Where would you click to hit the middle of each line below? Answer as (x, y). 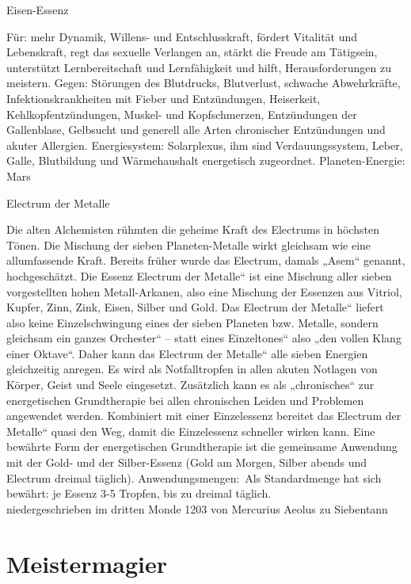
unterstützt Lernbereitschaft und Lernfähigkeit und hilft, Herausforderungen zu (199, 67)
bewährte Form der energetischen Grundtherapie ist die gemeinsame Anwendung (202, 447)
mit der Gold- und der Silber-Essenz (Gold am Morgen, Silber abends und (187, 462)
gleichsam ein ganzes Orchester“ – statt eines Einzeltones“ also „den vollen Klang (204, 338)
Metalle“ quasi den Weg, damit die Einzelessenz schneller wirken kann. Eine (191, 431)
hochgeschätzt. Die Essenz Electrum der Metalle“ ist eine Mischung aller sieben (199, 275)
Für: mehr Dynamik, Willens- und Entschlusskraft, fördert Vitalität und (182, 36)
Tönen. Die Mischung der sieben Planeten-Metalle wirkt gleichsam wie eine (189, 244)
